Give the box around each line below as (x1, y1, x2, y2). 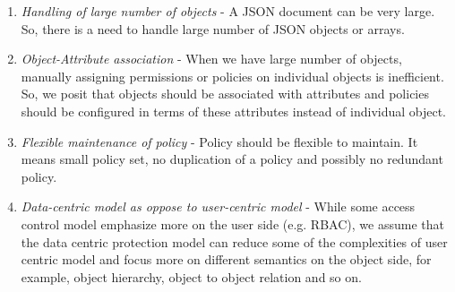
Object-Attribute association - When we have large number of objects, (21, 49, 402, 68)
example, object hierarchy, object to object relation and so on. (21, 267, 362, 286)
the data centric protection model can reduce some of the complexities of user (21, 232, 448, 251)
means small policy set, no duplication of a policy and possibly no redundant (21, 150, 443, 168)
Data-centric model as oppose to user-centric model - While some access (21, 197, 416, 216)
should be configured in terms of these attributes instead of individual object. (21, 101, 447, 120)
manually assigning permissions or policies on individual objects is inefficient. (21, 66, 444, 85)
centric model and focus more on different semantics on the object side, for (21, 250, 432, 269)
